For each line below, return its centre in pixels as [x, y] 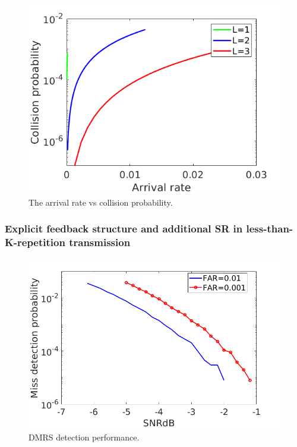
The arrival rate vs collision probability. [101, 202]
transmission [100, 242]
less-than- [270, 229]
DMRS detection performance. [84, 437]
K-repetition [35, 242]
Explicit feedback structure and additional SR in [124, 229]
